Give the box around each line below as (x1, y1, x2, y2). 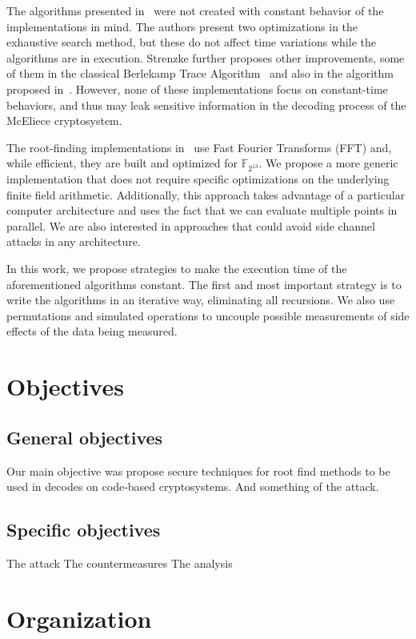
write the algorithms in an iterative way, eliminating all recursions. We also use (6, 291, 395, 308)
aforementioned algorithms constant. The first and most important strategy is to (6, 275, 402, 292)
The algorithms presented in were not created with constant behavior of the (6, 2, 384, 18)
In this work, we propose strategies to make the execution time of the (6, 260, 347, 277)
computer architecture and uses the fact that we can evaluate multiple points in (6, 202, 398, 219)
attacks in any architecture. (6, 233, 141, 250)
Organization (6, 601, 152, 634)
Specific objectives (6, 517, 161, 542)
